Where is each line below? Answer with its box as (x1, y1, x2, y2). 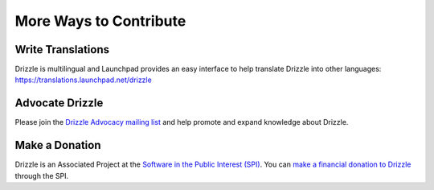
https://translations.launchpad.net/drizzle (14, 75, 152, 85)
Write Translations (14, 43, 110, 56)
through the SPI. (14, 171, 69, 180)
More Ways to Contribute (14, 12, 186, 30)
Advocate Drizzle (14, 97, 104, 110)
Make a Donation (14, 138, 101, 152)
